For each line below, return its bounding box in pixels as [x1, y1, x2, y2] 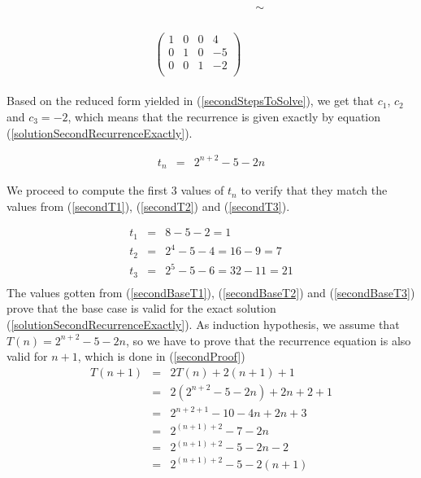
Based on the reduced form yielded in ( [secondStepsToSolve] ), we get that [7, 92, 374, 109]
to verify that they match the [241, 182, 388, 199]
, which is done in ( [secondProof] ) [77, 348, 245, 365]
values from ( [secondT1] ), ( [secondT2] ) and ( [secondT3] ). [7, 197, 290, 214]
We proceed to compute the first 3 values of [7, 182, 224, 199]
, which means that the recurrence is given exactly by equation [67, 108, 381, 125]
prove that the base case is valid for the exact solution [7, 300, 276, 317]
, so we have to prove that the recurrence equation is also [126, 331, 411, 349]
